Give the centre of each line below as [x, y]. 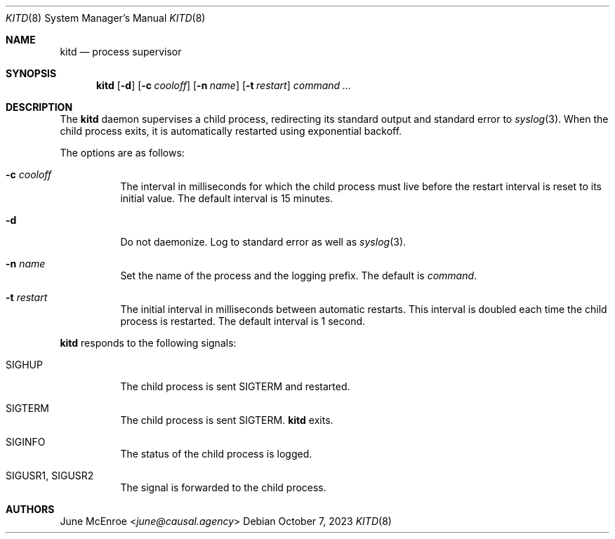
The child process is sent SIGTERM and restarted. [235, 386]
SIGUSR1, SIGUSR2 [50, 475]
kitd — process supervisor [121, 52]
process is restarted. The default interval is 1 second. [243, 321]
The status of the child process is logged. [216, 454]
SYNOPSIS [31, 73]
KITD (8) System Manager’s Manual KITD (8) [106, 18]
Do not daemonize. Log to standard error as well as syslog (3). [263, 242]
